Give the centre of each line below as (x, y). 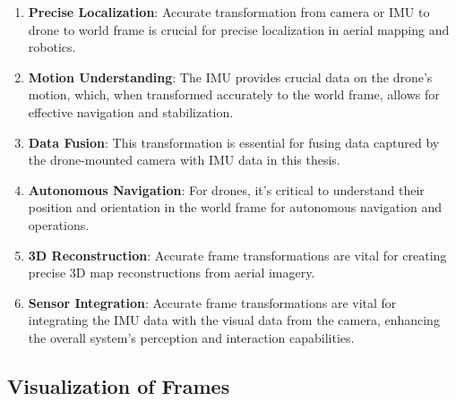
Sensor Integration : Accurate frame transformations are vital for (212, 302)
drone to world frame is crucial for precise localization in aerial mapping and (239, 29)
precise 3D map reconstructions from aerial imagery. (172, 273)
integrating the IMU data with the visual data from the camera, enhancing (234, 320)
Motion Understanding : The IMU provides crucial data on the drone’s (230, 77)
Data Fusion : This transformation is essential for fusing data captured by (234, 142)
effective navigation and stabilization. (131, 111)
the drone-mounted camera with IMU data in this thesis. (184, 160)
